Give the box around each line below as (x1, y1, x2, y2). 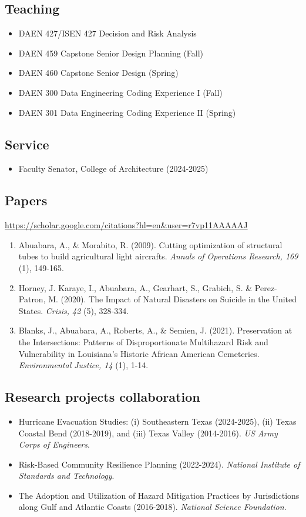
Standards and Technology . (18, 469, 115, 482)
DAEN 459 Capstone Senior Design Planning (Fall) (18, 46, 204, 59)
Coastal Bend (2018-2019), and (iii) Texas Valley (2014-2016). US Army (18, 426, 278, 439)
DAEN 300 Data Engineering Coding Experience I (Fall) (18, 86, 223, 98)
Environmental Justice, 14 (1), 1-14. (18, 359, 149, 371)
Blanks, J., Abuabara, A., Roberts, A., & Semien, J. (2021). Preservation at (18, 324, 292, 336)
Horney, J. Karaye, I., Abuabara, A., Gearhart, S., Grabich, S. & (18, 281, 253, 293)
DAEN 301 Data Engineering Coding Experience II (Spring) (18, 106, 236, 118)
